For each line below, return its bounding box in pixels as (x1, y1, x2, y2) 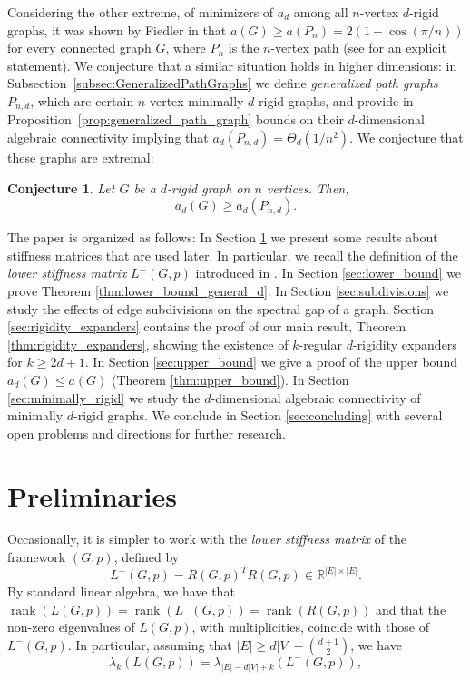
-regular (299, 334, 343, 353)
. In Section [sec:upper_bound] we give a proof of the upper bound (84, 352, 457, 371)
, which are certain (30, 91, 134, 110)
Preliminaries (7, 477, 177, 514)
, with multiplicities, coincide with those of (191, 617, 429, 636)
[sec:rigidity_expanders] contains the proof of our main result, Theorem (7, 317, 406, 336)
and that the (376, 599, 446, 618)
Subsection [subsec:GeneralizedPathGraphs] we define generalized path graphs (7, 74, 438, 93)
